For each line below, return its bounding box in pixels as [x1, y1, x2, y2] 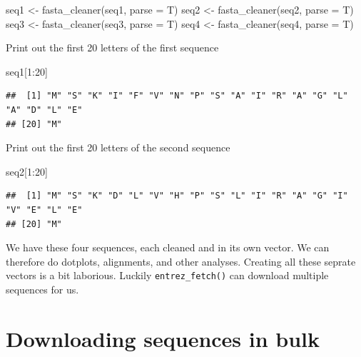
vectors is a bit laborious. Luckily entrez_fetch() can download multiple [6, 268, 329, 283]
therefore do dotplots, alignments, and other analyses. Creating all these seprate [6, 253, 356, 268]
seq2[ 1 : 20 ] [6, 164, 48, 178]
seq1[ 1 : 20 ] [6, 64, 48, 79]
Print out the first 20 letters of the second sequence [6, 140, 230, 155]
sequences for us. [6, 281, 79, 296]
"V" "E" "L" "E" [6, 204, 83, 215]
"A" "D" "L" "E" [6, 104, 83, 115]
